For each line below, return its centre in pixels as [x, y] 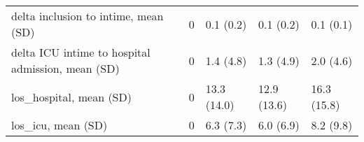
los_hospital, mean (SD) [71, 97]
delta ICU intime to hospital [81, 52]
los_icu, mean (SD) [59, 125]
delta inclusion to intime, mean [87, 16]
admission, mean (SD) [65, 68]
